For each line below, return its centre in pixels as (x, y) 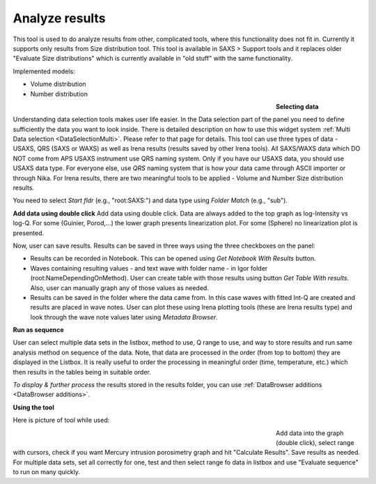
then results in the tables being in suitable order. (82, 372)
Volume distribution (58, 84)
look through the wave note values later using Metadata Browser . (124, 317)
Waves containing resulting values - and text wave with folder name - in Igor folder (149, 268)
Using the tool (34, 407)
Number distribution (59, 93)
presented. (29, 233)
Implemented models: (44, 71)
